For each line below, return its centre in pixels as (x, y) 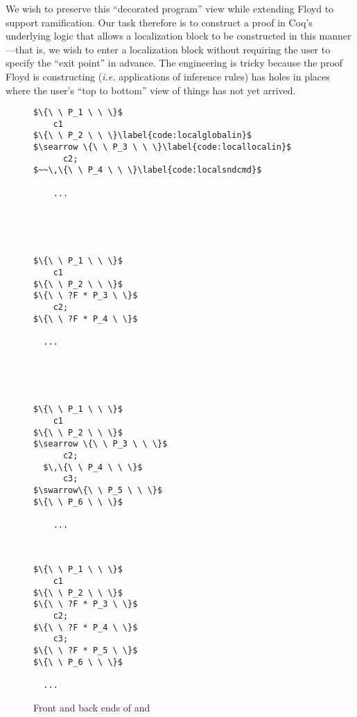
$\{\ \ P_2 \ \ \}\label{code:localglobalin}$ (142, 136)
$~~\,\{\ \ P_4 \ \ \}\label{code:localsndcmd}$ (148, 170)
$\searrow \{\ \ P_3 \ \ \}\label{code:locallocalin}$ (163, 147)
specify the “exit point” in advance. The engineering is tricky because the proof (174, 63)
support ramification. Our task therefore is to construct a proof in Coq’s (159, 22)
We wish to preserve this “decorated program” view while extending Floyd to (170, 8)
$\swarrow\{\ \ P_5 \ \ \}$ (98, 491)
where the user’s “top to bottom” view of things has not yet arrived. (151, 90)
